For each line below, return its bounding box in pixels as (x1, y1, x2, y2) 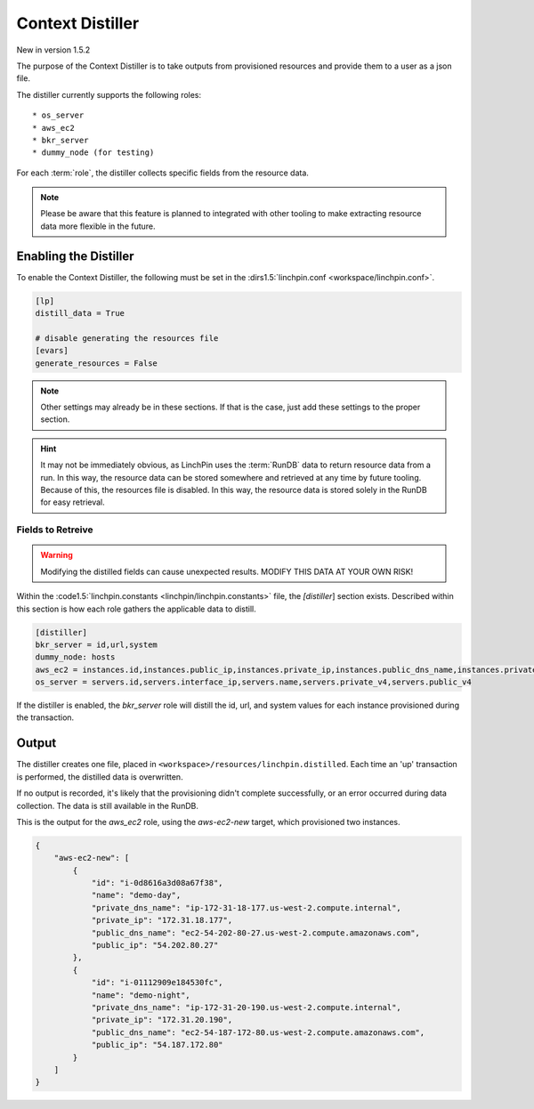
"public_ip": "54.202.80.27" (91, 940, 219, 951)
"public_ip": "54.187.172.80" (91, 1040, 223, 1050)
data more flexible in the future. (40, 221, 156, 231)
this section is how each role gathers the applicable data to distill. (16, 603, 257, 614)
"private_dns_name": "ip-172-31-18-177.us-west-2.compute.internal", (91, 903, 402, 912)
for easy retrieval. (40, 497, 106, 507)
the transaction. (16, 712, 75, 723)
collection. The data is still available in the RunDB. (16, 800, 199, 811)
